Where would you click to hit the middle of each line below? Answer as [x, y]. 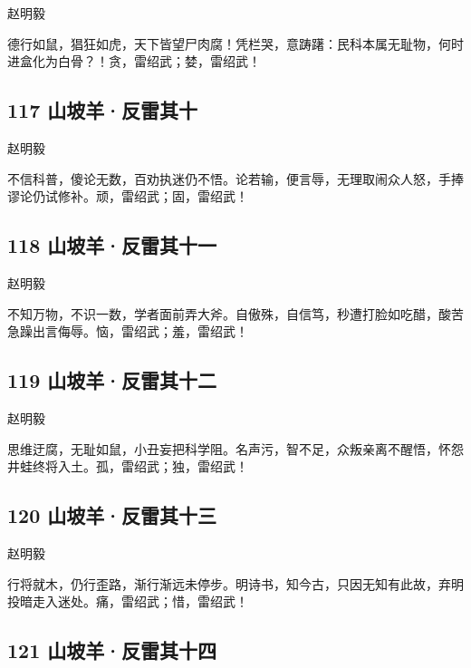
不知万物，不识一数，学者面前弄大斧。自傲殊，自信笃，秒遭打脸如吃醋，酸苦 [235, 313]
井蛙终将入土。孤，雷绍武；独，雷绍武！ [128, 466]
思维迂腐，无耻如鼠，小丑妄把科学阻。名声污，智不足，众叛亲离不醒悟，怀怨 [235, 448]
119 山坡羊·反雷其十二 [112, 380]
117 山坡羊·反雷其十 [103, 110]
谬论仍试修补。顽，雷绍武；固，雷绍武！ [128, 196]
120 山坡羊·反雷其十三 [112, 515]
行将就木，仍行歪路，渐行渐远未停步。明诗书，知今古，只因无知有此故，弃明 [235, 583]
